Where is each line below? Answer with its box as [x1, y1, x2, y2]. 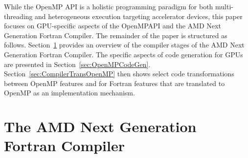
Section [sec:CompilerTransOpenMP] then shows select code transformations [4, 68, 234, 79]
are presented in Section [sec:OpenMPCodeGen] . [4, 59, 151, 69]
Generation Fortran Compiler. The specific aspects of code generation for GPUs [4, 49, 243, 59]
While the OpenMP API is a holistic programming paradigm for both [4, 1, 213, 11]
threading [4, 11, 33, 21]
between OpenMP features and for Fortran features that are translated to [4, 78, 225, 88]
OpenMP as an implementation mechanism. [4, 88, 135, 98]
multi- [215, 1, 233, 11]
